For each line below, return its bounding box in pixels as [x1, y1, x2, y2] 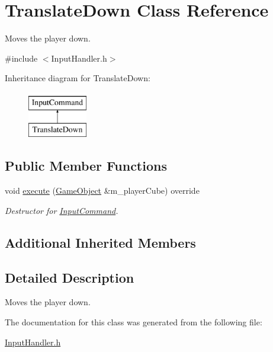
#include [5, 52, 38, 64]
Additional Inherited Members [5, 233, 196, 251]
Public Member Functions [5, 156, 167, 175]
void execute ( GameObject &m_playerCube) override [5, 184, 200, 197]
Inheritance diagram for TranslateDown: [5, 72, 150, 84]
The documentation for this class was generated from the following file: [5, 316, 262, 328]
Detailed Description [5, 268, 134, 286]
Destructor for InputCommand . [5, 204, 118, 216]
